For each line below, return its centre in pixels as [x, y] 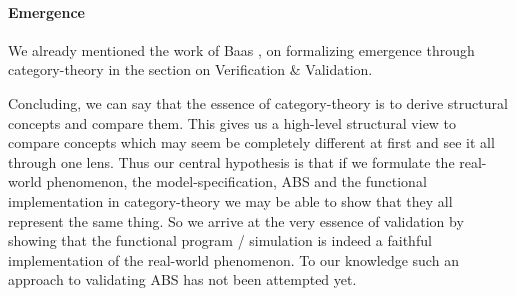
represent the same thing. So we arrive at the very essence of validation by [236, 220]
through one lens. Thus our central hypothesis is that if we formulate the [231, 161]
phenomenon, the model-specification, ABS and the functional [236, 181]
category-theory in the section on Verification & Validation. [190, 69]
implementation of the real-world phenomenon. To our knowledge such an [233, 259]
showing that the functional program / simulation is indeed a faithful [220, 240]
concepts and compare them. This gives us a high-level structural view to [232, 122]
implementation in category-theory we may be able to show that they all [230, 200]
